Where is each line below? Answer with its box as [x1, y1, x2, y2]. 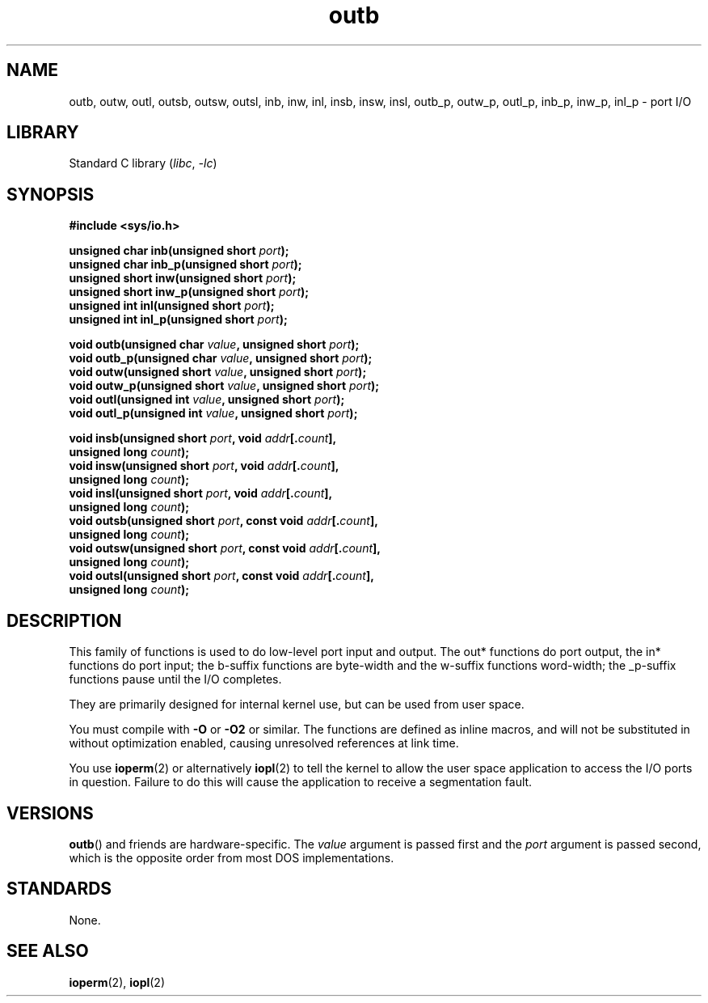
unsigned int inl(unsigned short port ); [69, 298, 275, 313]
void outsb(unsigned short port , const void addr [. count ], [69, 514, 378, 528]
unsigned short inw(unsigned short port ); [69, 271, 297, 286]
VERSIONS [6, 802, 94, 823]
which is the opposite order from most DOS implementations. [69, 850, 394, 865]
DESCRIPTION [6, 610, 122, 631]
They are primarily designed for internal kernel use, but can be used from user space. [69, 697, 525, 712]
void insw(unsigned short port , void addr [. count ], [69, 459, 339, 473]
